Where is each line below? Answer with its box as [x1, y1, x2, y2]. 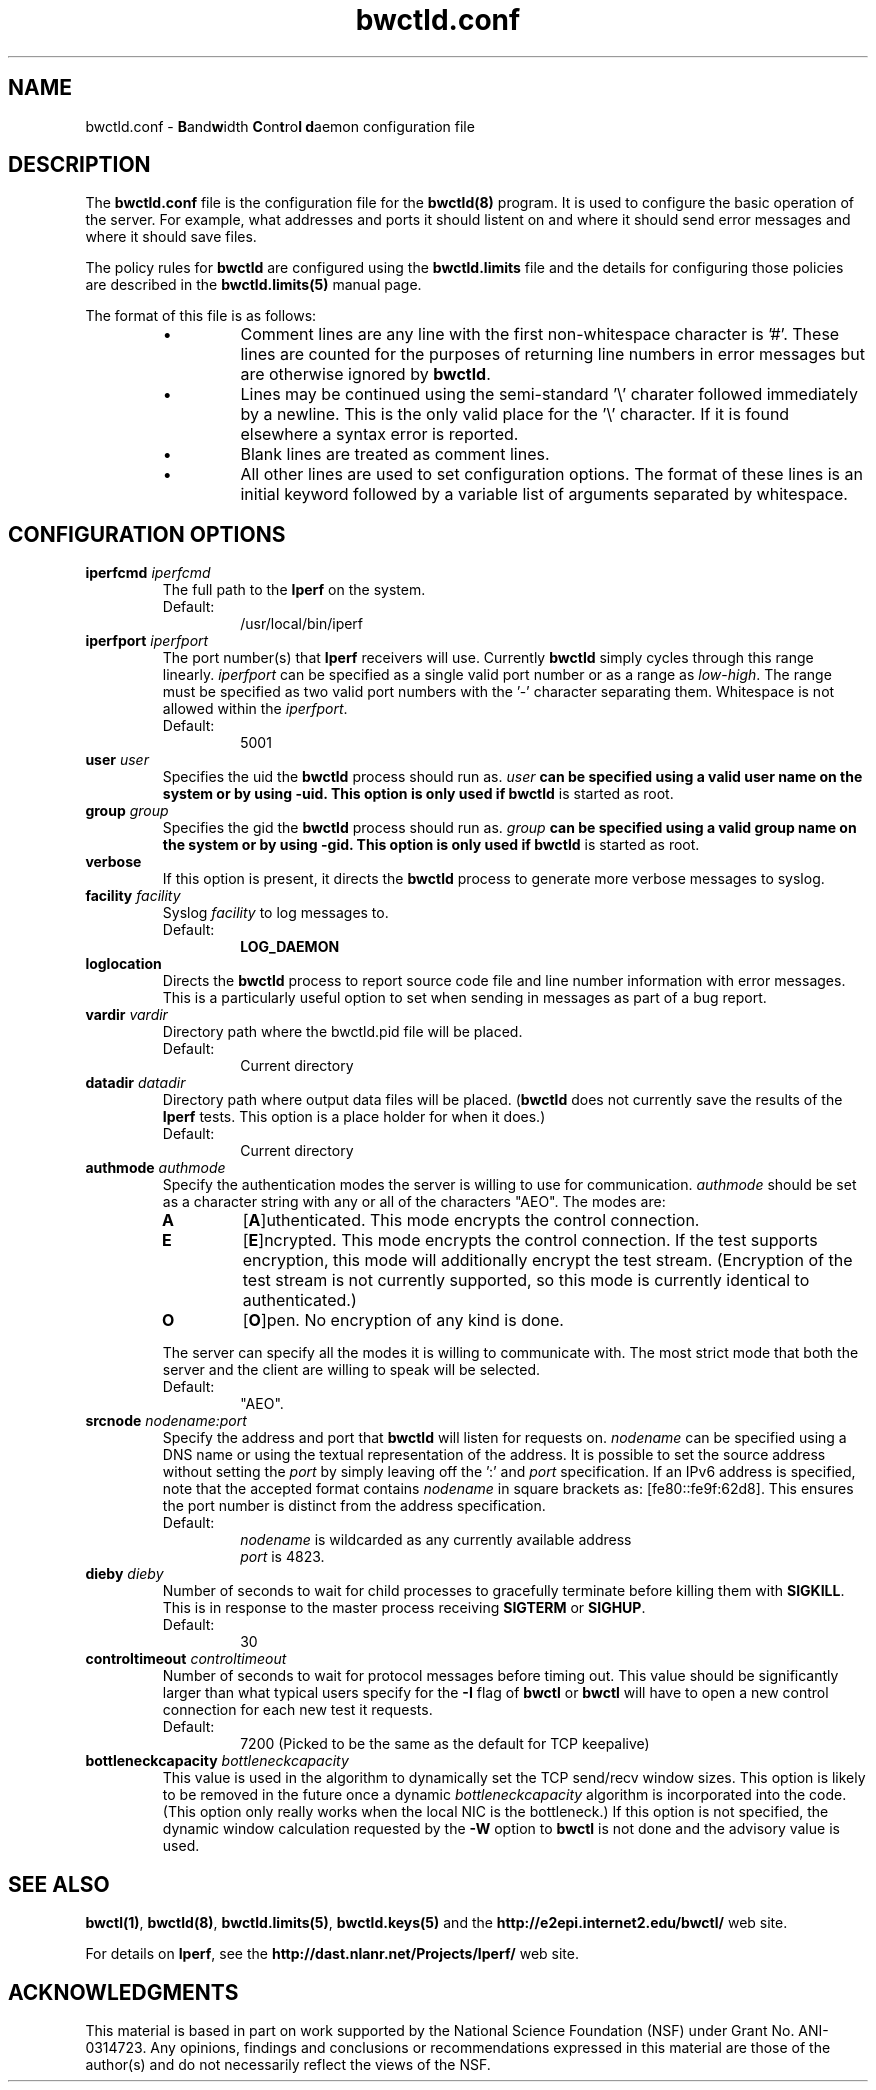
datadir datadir [85, 1074, 186, 1092]
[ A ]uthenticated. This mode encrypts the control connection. [242, 1210, 700, 1231]
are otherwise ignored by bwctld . [240, 364, 491, 385]
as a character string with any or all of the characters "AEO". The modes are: [162, 1193, 666, 1211]
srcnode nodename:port [85, 1412, 247, 1430]
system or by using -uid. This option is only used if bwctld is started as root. [162, 785, 674, 803]
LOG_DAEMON [240, 938, 340, 956]
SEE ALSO [8, 1871, 110, 1897]
